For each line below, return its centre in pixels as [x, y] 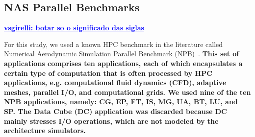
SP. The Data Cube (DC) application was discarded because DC [115, 111]
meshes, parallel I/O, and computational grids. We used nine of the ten [127, 92]
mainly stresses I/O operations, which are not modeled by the [111, 121]
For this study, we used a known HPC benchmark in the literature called [114, 44]
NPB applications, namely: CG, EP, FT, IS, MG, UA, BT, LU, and [121, 102]
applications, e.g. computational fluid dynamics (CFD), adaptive [115, 82]
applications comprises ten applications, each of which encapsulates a [123, 63]
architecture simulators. [45, 130]
